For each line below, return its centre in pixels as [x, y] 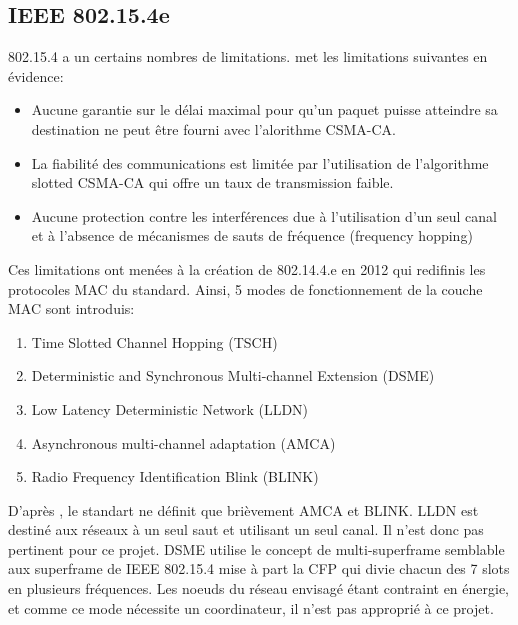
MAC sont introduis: [71, 308]
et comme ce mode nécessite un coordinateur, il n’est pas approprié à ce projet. [251, 607]
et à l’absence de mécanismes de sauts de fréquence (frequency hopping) [252, 235]
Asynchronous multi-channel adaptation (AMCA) [183, 442]
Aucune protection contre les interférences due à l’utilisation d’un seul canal [264, 215]
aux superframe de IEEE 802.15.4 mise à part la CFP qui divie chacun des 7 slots [259, 568]
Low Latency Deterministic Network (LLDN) [170, 408]
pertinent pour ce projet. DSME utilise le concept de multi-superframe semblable [256, 548]
